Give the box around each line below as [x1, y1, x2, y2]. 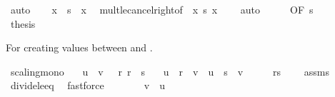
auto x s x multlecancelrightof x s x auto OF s [10, 2, 314, 16]
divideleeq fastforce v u [10, 78, 165, 93]
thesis [10, 16, 36, 31]
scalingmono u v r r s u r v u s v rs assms [10, 63, 329, 78]
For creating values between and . [6, 40, 153, 55]
